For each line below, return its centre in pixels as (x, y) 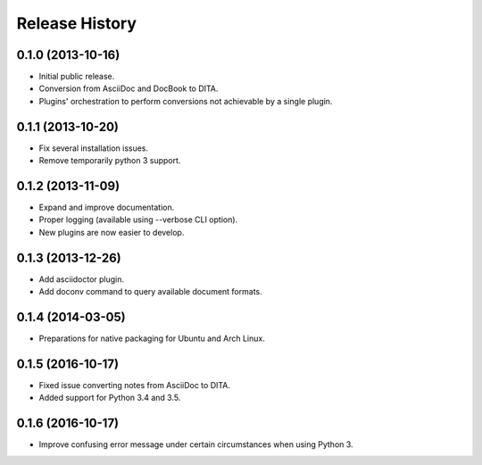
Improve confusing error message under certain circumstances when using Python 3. (196, 444)
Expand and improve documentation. (107, 208)
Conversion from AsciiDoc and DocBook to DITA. (129, 88)
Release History (77, 23)
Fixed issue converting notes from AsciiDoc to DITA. (135, 385)
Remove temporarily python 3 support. (110, 161)
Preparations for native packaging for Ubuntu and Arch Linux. (152, 338)
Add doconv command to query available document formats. (150, 292)
